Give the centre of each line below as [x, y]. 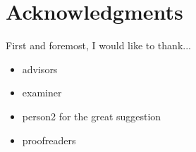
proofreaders [49, 140]
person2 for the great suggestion [92, 116]
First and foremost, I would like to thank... [98, 45]
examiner [42, 93]
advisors [40, 69]
